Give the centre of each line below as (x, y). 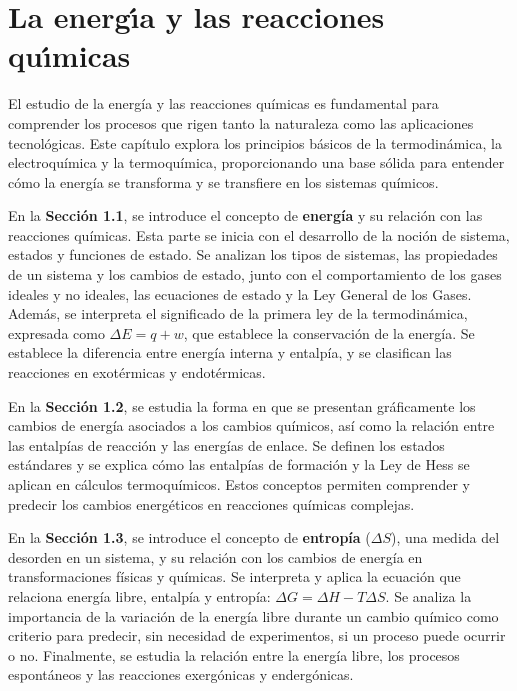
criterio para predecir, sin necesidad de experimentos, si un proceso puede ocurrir (257, 635)
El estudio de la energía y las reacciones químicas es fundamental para (223, 103)
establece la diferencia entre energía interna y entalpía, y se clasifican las (230, 352)
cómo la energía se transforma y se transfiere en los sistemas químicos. (223, 181)
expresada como (56, 332)
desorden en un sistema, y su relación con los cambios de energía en (215, 556)
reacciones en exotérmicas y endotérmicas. (137, 372)
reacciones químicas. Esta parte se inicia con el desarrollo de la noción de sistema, (259, 234)
